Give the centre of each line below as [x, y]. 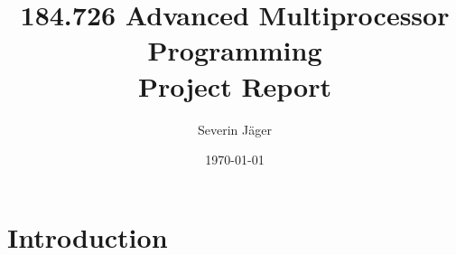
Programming [235, 50]
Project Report [234, 85]
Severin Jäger [235, 129]
